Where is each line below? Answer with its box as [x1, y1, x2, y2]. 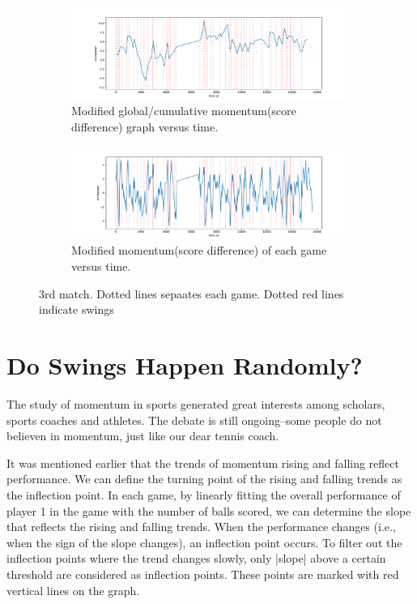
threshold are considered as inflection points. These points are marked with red [6, 565, 399, 582]
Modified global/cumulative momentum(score [71, 102, 296, 119]
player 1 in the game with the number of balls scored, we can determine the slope [6, 502, 411, 519]
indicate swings [39, 301, 114, 318]
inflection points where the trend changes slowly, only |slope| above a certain [6, 550, 386, 567]
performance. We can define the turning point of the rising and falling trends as [6, 470, 402, 487]
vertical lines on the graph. [6, 581, 140, 598]
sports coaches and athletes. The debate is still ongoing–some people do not [6, 411, 382, 428]
